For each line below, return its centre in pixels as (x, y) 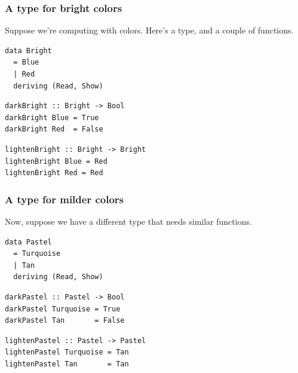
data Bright (28, 51)
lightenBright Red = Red (54, 173)
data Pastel (28, 242)
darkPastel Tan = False (65, 321)
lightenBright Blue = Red (56, 161)
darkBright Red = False (54, 129)
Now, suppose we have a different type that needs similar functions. (128, 221)
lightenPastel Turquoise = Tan (67, 352)
